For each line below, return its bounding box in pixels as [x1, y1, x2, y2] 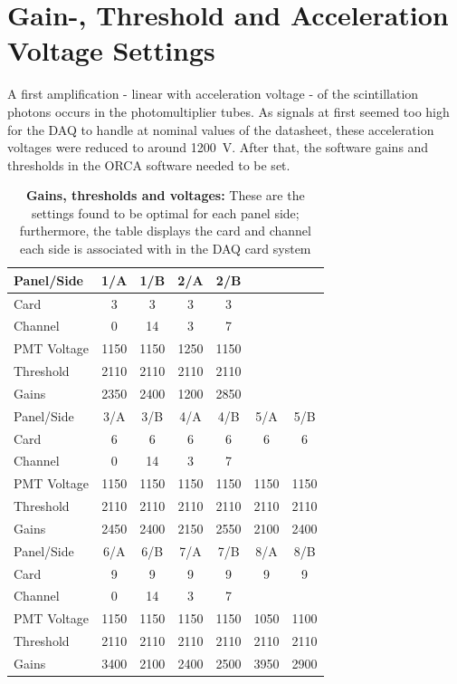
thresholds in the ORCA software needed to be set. [7, 155, 290, 174]
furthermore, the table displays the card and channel [19, 221, 311, 240]
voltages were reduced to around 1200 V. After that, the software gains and [7, 138, 429, 157]
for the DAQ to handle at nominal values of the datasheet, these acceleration [7, 120, 434, 139]
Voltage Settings [7, 32, 215, 69]
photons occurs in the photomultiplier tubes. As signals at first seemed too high [7, 101, 450, 120]
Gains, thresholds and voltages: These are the [25, 186, 305, 205]
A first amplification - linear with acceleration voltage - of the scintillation [7, 84, 419, 103]
